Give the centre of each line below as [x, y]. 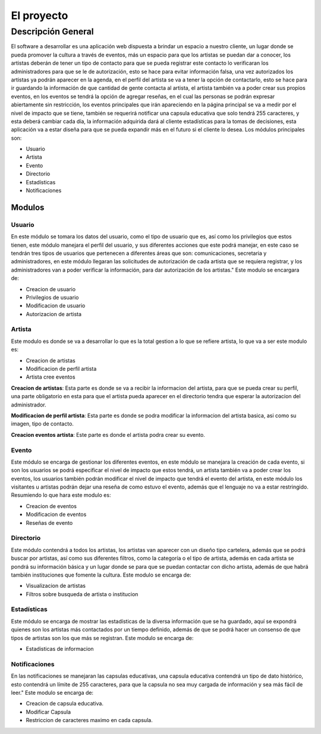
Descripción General [53, 31]
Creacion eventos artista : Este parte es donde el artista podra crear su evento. [108, 434]
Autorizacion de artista [54, 314]
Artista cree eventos [51, 377]
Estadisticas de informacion [60, 649]
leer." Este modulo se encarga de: [52, 692]
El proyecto [40, 15]
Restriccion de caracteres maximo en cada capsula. [89, 720]
